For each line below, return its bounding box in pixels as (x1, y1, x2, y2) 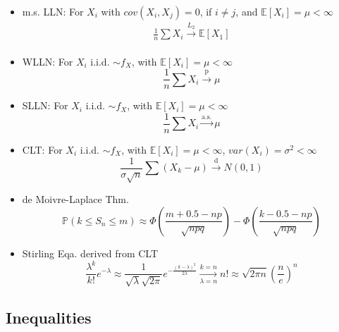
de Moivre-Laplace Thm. (22, 192, 129, 207)
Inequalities (6, 306, 92, 328)
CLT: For (22, 142, 63, 156)
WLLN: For (22, 54, 73, 68)
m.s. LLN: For (22, 4, 84, 18)
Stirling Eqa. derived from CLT (22, 245, 159, 260)
